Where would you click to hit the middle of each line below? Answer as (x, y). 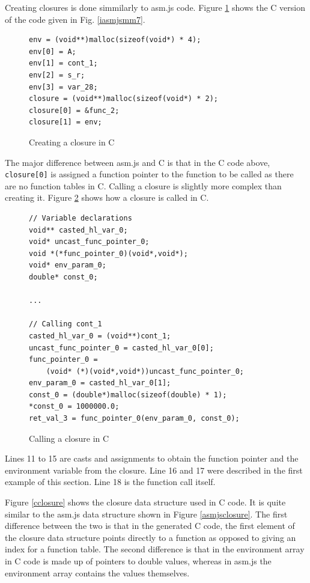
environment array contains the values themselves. (97, 572)
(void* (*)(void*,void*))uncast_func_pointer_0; (145, 371)
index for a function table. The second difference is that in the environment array (155, 549)
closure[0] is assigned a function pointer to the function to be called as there (149, 174)
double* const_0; (63, 277)
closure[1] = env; (65, 122)
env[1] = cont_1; (63, 63)
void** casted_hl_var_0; (78, 230)
